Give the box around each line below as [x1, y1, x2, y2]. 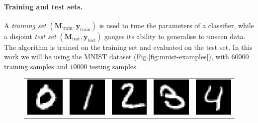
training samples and [4, 61, 68, 71]
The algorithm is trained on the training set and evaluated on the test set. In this [4, 41, 253, 52]
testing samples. [89, 61, 138, 71]
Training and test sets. [4, 1, 83, 11]
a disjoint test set [4, 31, 56, 41]
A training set [4, 20, 46, 30]
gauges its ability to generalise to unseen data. [104, 31, 246, 41]
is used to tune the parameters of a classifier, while [99, 20, 254, 30]
